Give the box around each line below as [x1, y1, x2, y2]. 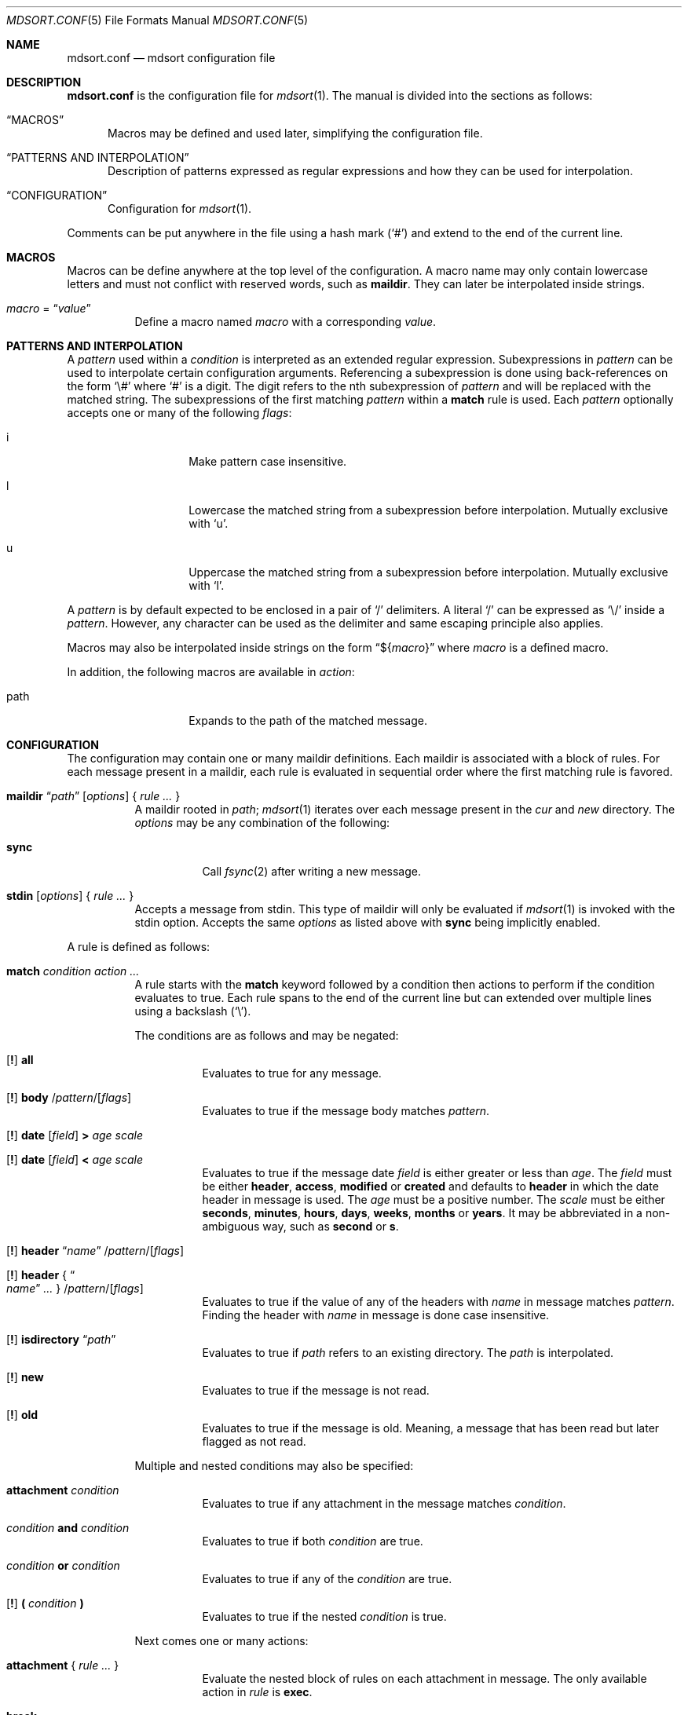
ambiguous [202, 1220, 260, 1233]
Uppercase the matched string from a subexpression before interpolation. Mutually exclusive [188, 565, 668, 579]
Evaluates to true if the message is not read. [202, 1384, 430, 1397]
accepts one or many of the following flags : [67, 406, 292, 419]
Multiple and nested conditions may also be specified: [134, 1459, 414, 1472]
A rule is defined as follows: [67, 940, 210, 953]
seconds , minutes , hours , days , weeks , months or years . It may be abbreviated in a [202, 1206, 642, 1220]
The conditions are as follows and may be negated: [134, 1029, 399, 1042]
